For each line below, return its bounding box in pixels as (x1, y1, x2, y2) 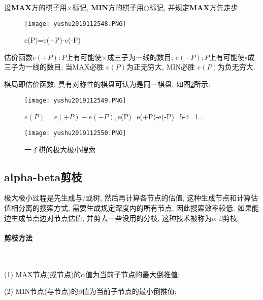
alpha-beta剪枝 (4, 169, 82, 184)
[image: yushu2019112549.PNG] (24, 96, 126, 104)
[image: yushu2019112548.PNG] (24, 20, 126, 27)
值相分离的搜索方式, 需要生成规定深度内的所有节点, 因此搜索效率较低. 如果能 (4, 202, 259, 213)
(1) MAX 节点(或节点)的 (4, 269, 81, 279)
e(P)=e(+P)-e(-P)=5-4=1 (117, 111, 199, 122)
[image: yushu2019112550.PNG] (24, 129, 126, 137)
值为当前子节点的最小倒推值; (82, 286, 177, 296)
